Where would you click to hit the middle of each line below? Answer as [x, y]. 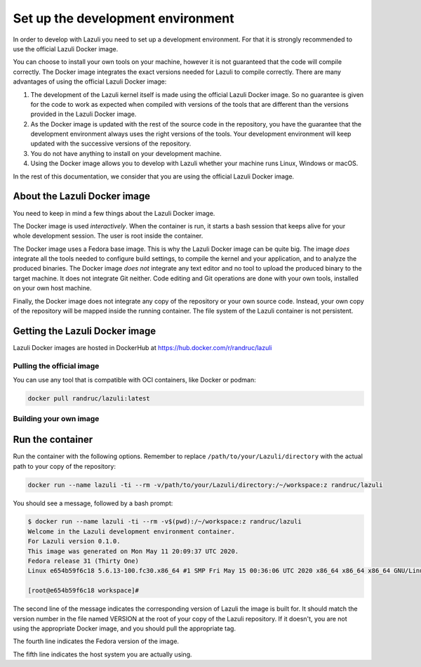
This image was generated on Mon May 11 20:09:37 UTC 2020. [133, 551]
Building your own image [56, 419]
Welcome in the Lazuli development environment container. [131, 531]
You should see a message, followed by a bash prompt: [93, 503]
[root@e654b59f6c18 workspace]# [83, 591]
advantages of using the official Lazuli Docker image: [90, 82]
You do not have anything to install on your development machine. [126, 153]
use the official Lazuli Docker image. [66, 48]
